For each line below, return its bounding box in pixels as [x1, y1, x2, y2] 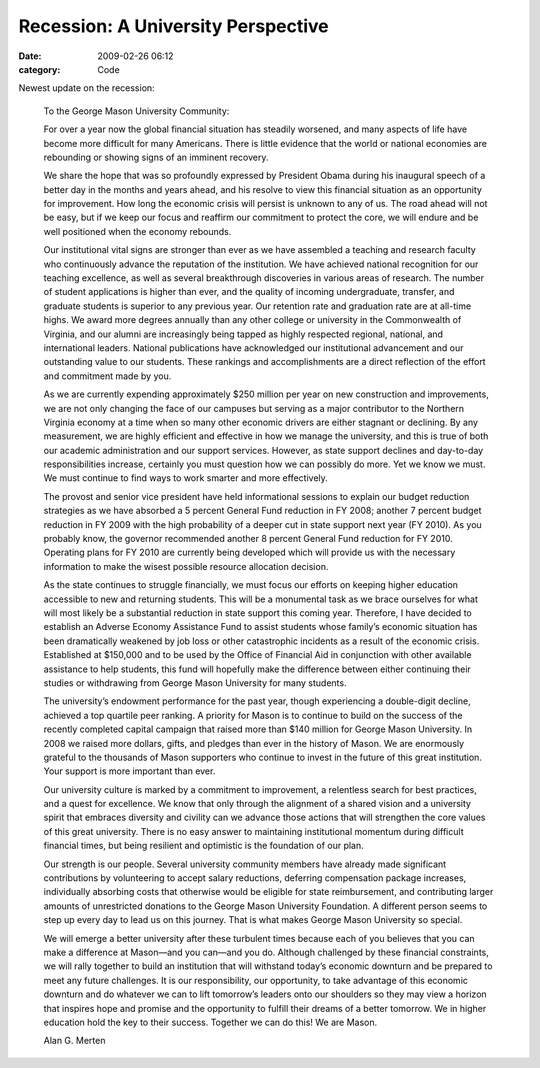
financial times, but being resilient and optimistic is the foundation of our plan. [43, 840, 364, 852]
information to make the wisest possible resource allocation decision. [43, 560, 329, 572]
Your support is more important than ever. [43, 765, 216, 777]
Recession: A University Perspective [18, 15, 329, 37]
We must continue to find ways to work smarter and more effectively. [43, 472, 329, 484]
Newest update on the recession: [18, 82, 155, 94]
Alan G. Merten [43, 1035, 106, 1047]
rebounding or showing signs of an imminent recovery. [43, 151, 269, 163]
